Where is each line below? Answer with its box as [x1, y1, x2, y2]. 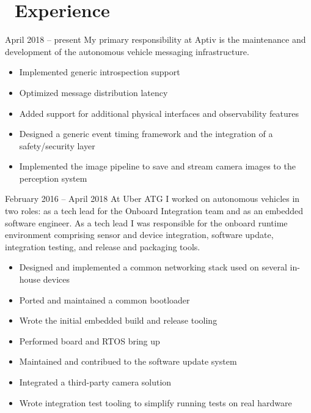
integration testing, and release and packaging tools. [5, 240, 200, 253]
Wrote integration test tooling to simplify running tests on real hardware [19, 396, 292, 409]
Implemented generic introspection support [19, 65, 180, 78]
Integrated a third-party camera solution [19, 376, 172, 388]
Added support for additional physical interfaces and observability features [19, 106, 299, 119]
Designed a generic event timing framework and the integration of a [19, 127, 273, 140]
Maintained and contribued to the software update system [19, 355, 237, 368]
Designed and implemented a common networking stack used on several [19, 261, 287, 273]
